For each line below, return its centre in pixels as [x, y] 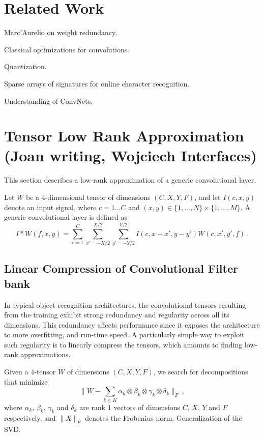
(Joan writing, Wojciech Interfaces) [131, 155]
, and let [208, 197]
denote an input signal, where [50, 207]
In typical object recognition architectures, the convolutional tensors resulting [125, 304]
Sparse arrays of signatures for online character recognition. [97, 83]
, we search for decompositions [201, 372]
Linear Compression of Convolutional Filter [121, 268]
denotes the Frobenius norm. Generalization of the [164, 418]
